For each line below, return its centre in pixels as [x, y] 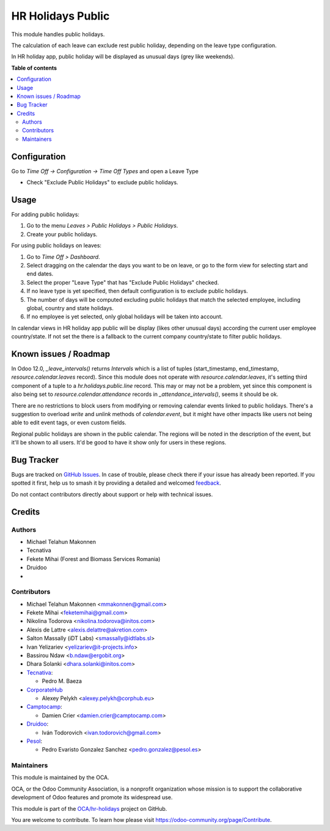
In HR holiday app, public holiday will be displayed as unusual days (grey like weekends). [123, 57]
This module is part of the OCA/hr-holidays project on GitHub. [89, 808]
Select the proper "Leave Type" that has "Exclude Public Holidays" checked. [123, 282]
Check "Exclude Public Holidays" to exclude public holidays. [102, 182]
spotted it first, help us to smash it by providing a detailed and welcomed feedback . [116, 483]
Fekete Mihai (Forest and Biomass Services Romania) [94, 559]
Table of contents [34, 68]
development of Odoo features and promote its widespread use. [92, 797]
